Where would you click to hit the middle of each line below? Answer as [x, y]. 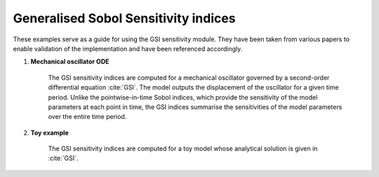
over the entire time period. [87, 117]
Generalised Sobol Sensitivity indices [124, 18]
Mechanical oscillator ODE [70, 62]
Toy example [50, 132]
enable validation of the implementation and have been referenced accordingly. [128, 48]
